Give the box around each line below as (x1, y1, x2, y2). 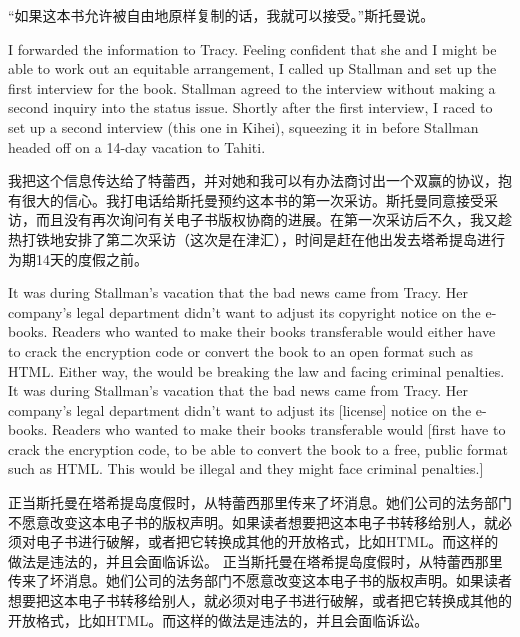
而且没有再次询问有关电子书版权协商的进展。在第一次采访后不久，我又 (35, 209, 498, 230)
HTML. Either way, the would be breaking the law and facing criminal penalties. (8, 360, 505, 381)
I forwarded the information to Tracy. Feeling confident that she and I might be (8, 38, 497, 59)
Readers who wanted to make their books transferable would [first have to (52, 419, 506, 440)
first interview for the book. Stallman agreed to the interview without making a (8, 77, 496, 98)
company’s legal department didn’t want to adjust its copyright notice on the (8, 301, 481, 322)
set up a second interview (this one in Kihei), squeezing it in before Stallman (8, 116, 479, 137)
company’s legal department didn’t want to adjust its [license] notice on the (8, 399, 472, 420)
